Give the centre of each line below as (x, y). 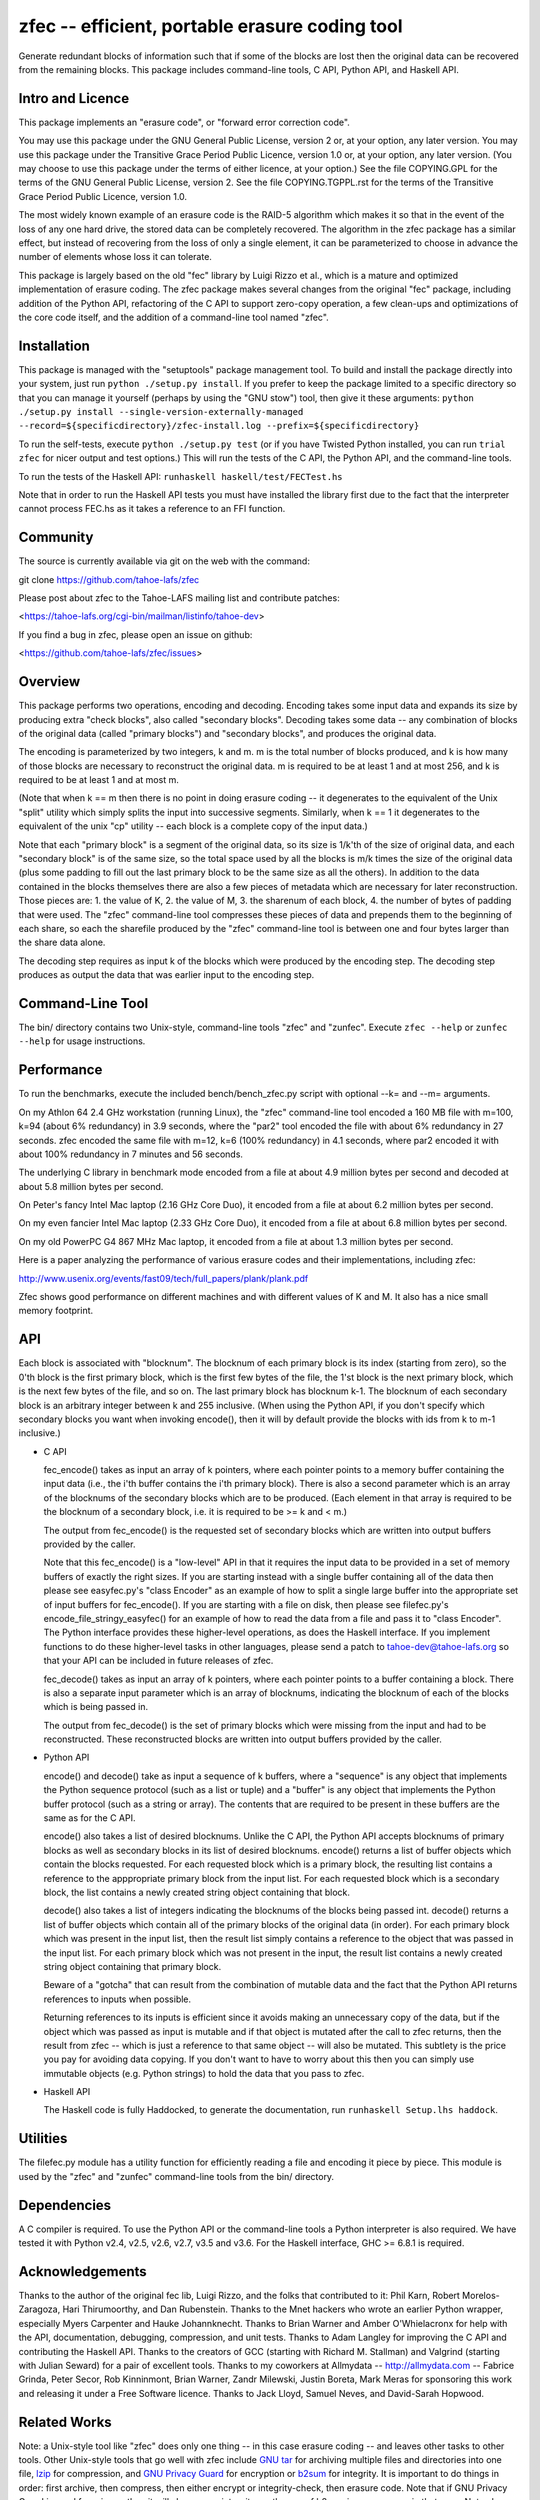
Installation (54, 345)
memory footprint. (56, 1311)
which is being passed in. (96, 1707)
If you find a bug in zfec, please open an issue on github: (135, 634)
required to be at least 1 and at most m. (98, 780)
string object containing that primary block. (132, 1966)
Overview (49, 681)
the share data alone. (62, 942)
